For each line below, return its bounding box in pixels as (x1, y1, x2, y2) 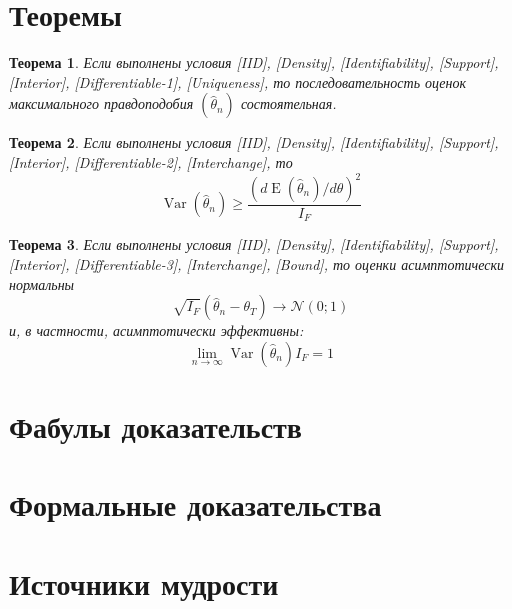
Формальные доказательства (9, 484, 382, 525)
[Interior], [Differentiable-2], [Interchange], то (9, 151, 293, 172)
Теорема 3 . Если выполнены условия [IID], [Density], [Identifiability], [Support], (9, 234, 499, 255)
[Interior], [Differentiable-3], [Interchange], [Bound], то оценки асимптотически (9, 254, 505, 275)
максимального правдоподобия (9, 93, 194, 114)
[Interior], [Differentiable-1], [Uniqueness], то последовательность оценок (9, 71, 467, 92)
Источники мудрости (9, 562, 279, 603)
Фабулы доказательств (9, 406, 302, 447)
